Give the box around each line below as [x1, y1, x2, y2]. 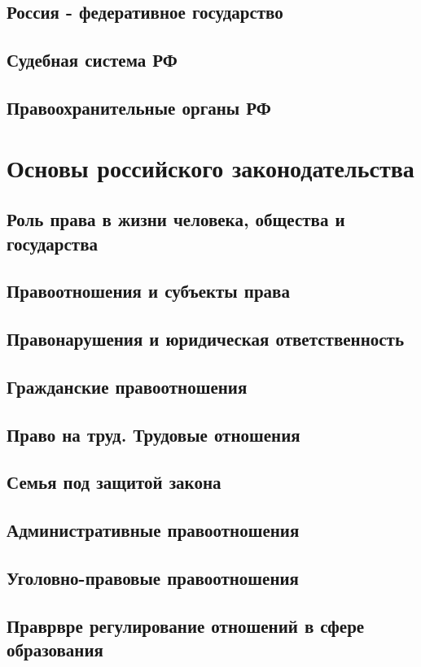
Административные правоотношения [7, 517, 300, 543]
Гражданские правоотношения [7, 373, 248, 399]
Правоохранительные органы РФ [7, 94, 271, 120]
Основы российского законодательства [7, 150, 414, 184]
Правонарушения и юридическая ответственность [7, 326, 404, 351]
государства [7, 230, 99, 255]
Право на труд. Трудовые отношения [7, 421, 300, 447]
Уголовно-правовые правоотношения [7, 565, 299, 590]
